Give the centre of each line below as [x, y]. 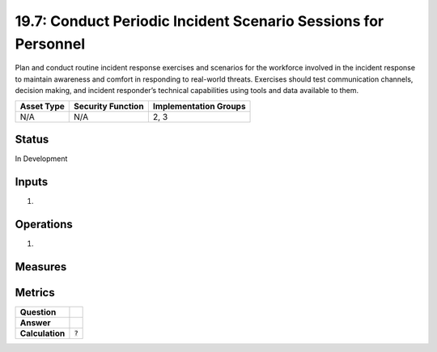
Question [38, 312]
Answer [36, 322]
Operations [44, 224]
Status [32, 139]
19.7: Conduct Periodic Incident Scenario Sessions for [199, 21]
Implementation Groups [199, 106]
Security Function [109, 106]
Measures [41, 267]
